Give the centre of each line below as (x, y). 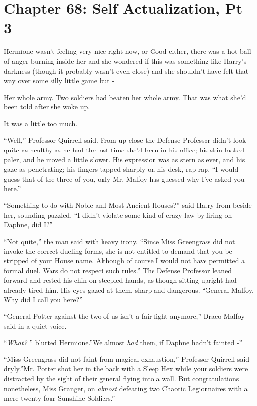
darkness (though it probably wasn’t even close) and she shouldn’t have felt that (126, 71)
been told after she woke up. (47, 107)
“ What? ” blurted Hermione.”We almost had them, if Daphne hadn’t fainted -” (123, 342)
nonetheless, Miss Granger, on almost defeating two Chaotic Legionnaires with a (126, 388)
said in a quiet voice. (35, 326)
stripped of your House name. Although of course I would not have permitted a (125, 260)
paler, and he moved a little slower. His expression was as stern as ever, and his (125, 159)
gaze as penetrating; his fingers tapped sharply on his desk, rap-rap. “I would (121, 169)
